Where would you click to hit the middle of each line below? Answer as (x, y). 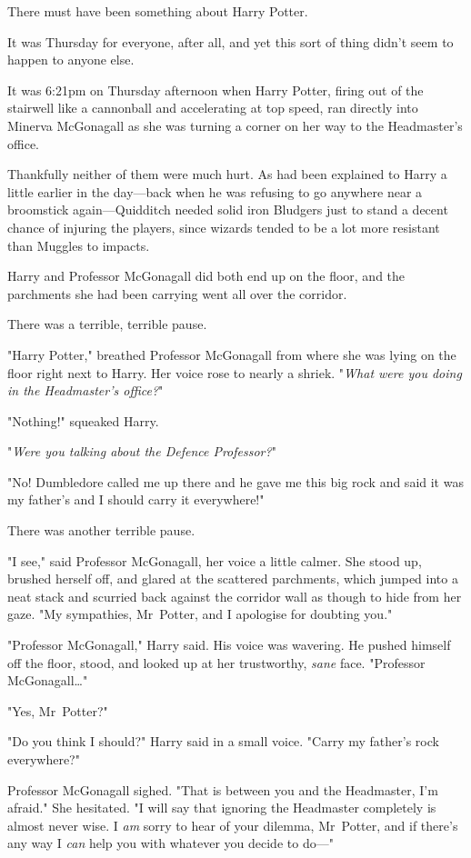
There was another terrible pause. (101, 530)
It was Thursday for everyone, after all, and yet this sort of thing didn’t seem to (230, 41)
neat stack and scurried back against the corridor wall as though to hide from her (235, 596)
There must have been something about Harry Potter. (158, 11)
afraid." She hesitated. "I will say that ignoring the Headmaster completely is (222, 808)
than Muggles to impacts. (79, 245)
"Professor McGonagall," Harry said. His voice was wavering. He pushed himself (229, 645)
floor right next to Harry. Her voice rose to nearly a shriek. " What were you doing (235, 372)
